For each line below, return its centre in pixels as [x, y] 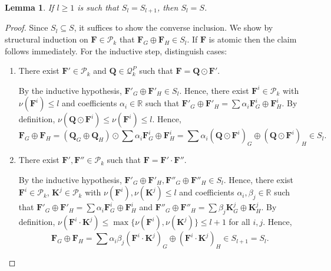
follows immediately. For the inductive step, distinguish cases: [116, 50]
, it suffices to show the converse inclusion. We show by [173, 27]
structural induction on [47, 39]
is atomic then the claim [253, 39]
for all [239, 222]
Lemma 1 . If [29, 7]
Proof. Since [27, 27]
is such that [98, 7]
